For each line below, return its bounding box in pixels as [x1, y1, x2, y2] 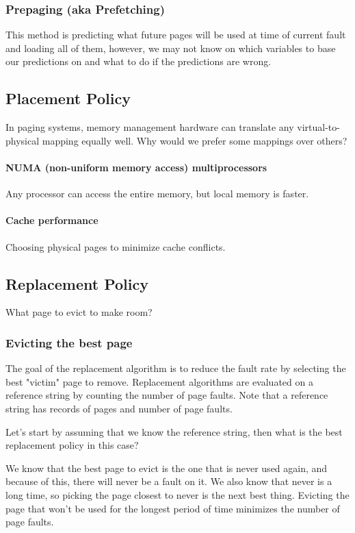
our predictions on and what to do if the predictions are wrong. [5, 54, 272, 69]
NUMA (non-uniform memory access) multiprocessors [5, 160, 267, 174]
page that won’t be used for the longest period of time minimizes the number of [5, 501, 340, 515]
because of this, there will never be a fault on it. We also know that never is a [5, 474, 332, 488]
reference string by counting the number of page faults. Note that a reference [5, 388, 328, 402]
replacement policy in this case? [5, 438, 139, 452]
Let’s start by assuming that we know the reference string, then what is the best [5, 424, 343, 438]
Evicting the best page [5, 334, 133, 351]
